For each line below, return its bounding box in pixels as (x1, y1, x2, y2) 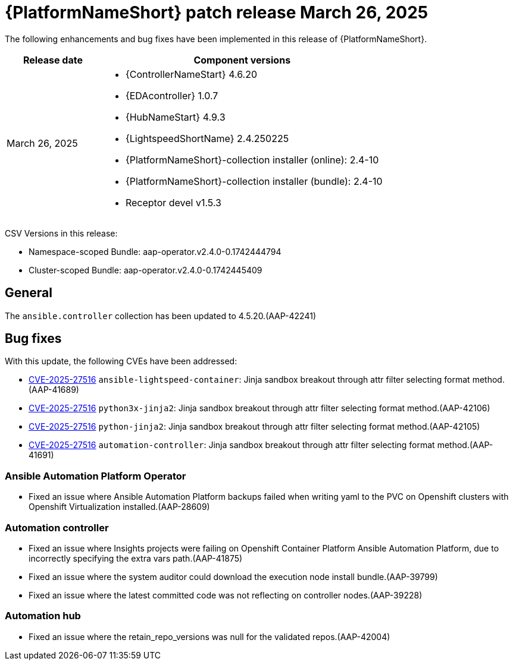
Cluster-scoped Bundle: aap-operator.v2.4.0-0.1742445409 (29, 264, 262, 275)
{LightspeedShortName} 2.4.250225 (125, 132, 289, 144)
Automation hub (5, 610, 81, 622)
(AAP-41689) (29, 384, 79, 395)
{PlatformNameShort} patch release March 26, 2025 (5, 2, 428, 23)
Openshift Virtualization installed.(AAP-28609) (29, 502, 210, 512)
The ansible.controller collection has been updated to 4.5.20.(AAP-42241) (5, 310, 316, 321)
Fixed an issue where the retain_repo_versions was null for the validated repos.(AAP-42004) (29, 631, 390, 642)
